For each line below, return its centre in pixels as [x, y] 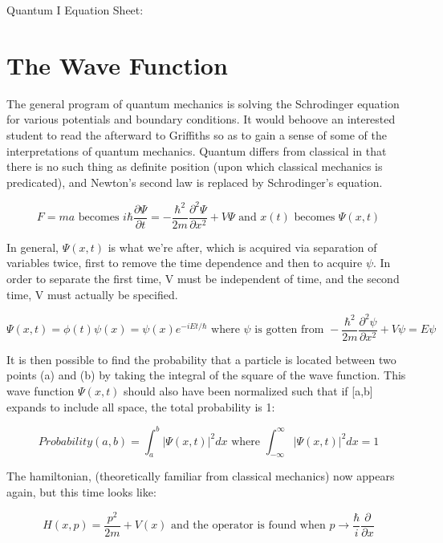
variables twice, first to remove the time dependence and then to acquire [185, 263]
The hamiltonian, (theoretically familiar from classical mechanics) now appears [201, 476]
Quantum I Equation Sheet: [75, 10]
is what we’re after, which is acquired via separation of [242, 247]
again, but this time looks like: [81, 492]
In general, [33, 247]
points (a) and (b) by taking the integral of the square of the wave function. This [206, 375]
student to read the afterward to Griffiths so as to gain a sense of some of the [197, 134]
